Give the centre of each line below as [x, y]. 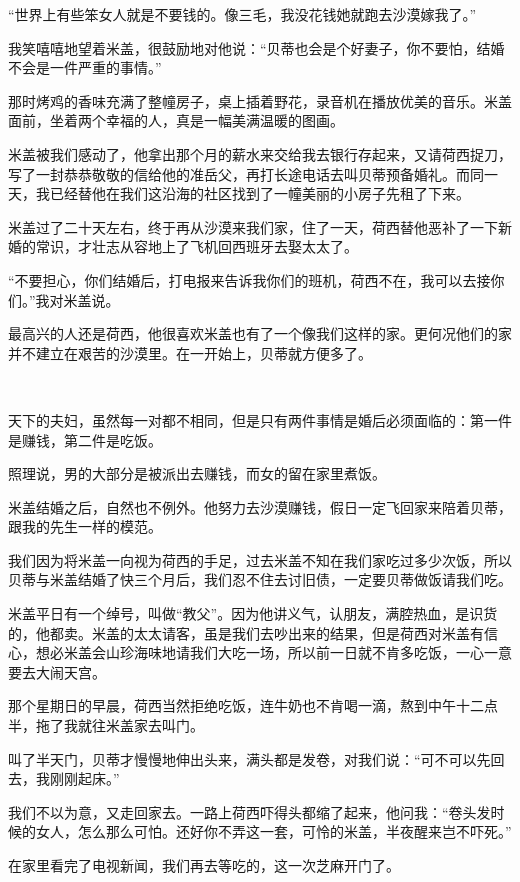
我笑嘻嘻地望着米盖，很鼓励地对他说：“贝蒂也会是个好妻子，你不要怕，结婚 [256, 47]
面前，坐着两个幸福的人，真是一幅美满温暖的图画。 [176, 120]
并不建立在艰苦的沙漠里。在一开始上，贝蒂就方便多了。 [190, 352]
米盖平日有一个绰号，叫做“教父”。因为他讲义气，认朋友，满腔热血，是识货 [253, 613]
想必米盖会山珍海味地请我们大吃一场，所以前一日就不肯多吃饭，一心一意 [273, 652]
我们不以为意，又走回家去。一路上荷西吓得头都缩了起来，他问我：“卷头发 [249, 811]
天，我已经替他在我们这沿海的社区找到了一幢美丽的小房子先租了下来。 [239, 193]
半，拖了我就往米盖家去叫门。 [106, 725]
